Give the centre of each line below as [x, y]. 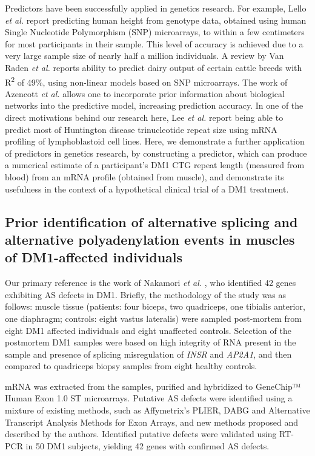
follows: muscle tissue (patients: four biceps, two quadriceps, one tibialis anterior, [155, 306]
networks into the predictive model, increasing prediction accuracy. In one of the [154, 105]
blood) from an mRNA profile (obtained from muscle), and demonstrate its [144, 176]
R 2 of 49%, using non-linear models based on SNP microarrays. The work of [146, 81]
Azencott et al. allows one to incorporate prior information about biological [145, 93]
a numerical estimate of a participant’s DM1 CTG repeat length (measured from [155, 165]
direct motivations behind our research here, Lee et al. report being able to [144, 117]
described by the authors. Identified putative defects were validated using [141, 434]
